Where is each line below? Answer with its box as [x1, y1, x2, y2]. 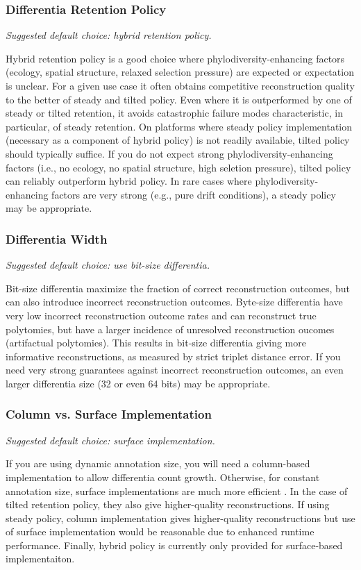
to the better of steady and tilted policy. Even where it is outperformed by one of [6, 92, 352, 106]
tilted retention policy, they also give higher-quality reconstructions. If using [6, 497, 330, 512]
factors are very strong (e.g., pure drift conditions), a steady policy [51, 187, 336, 201]
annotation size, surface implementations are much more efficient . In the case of [6, 483, 348, 498]
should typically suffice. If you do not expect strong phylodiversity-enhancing [6, 146, 333, 160]
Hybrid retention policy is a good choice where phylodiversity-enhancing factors [6, 51, 345, 65]
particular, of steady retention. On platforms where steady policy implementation [6, 119, 353, 133]
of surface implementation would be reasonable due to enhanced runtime [6, 524, 314, 539]
